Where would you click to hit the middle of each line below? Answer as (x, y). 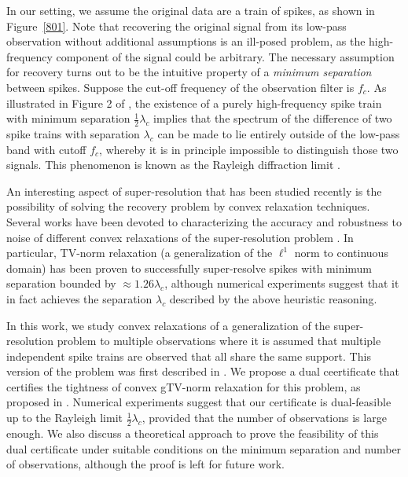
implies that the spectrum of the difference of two (273, 118)
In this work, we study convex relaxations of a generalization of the (168, 325)
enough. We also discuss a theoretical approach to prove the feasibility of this (193, 433)
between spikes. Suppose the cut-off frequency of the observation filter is (180, 87)
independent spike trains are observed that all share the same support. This (189, 356)
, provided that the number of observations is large (264, 418)
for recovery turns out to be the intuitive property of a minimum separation (189, 72)
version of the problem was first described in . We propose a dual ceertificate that (203, 371)
